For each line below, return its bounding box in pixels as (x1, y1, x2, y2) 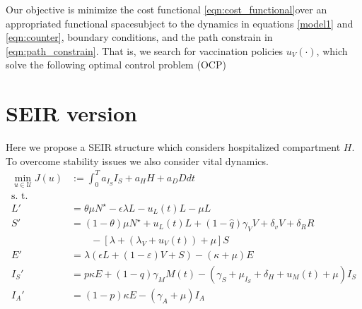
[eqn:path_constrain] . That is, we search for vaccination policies (6, 43, 284, 58)
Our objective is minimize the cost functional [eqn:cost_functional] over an (6, 2, 327, 16)
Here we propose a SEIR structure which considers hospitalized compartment (6, 140, 341, 154)
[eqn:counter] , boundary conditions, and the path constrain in (6, 30, 273, 44)
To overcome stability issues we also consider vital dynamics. (6, 153, 269, 168)
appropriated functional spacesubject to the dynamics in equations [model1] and (6, 16, 354, 30)
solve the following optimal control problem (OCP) (6, 57, 226, 72)
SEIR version (6, 99, 137, 128)
